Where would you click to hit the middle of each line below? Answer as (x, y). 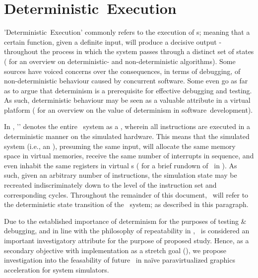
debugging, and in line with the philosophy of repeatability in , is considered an (127, 231)
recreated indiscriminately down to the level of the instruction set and (110, 185)
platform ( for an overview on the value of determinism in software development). (129, 109)
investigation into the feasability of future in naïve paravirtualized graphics (120, 260)
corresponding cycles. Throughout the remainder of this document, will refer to (126, 194)
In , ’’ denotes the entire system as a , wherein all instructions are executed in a (127, 126)
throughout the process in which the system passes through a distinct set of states (129, 51)
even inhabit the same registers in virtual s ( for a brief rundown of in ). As (121, 165)
